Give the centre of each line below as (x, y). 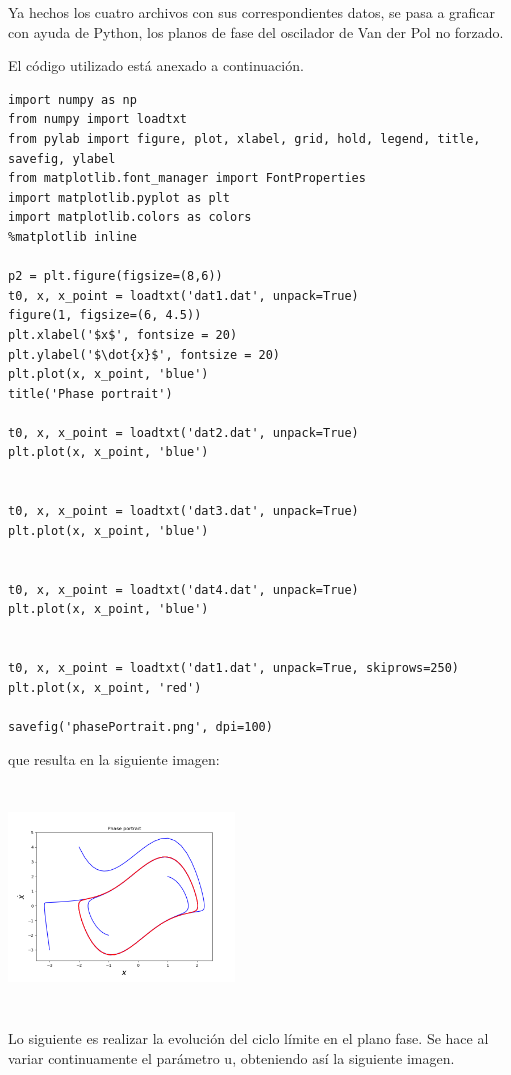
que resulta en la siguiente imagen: (114, 759)
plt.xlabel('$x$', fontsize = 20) (123, 334)
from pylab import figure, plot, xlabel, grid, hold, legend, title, (244, 138)
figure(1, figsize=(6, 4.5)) (105, 315)
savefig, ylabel (62, 158)
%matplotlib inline (72, 236)
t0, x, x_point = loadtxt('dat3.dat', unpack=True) (183, 511)
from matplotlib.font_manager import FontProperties (187, 178)
